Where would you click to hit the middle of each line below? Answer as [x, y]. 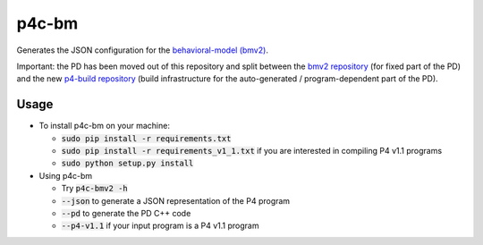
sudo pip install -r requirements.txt [146, 138]
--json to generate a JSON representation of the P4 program [176, 200]
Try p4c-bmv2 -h [95, 189]
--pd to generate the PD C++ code [126, 213]
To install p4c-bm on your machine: [104, 126]
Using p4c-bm [66, 175]
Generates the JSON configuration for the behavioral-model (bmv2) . [142, 50]
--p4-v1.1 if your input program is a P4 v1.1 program [160, 226]
